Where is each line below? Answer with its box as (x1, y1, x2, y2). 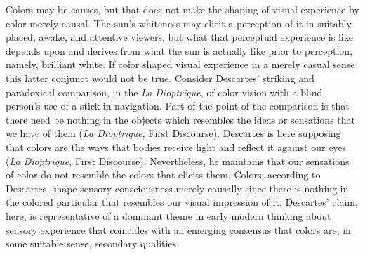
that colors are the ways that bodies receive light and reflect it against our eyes (6, 139, 347, 154)
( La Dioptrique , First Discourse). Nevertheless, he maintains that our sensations (6, 153, 350, 168)
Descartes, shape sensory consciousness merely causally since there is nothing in (6, 181, 349, 195)
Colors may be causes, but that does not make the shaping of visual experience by (6, 2, 359, 16)
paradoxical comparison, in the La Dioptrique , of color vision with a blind (6, 84, 323, 99)
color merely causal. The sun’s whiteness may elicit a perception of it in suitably (6, 15, 352, 30)
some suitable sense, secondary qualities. (6, 236, 180, 251)
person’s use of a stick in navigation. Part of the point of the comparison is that (6, 98, 350, 113)
